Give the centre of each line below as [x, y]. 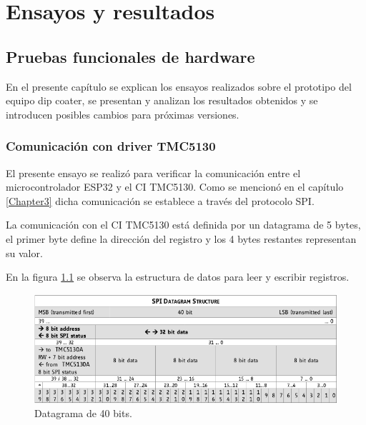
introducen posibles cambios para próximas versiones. [123, 114]
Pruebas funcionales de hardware [130, 56]
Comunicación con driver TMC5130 [111, 146]
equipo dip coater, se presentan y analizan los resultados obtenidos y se [162, 100]
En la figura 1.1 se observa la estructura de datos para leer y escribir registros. [178, 277]
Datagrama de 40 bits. [83, 413]
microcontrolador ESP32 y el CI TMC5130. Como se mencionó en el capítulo [175, 187]
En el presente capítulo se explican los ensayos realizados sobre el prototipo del [179, 86]
